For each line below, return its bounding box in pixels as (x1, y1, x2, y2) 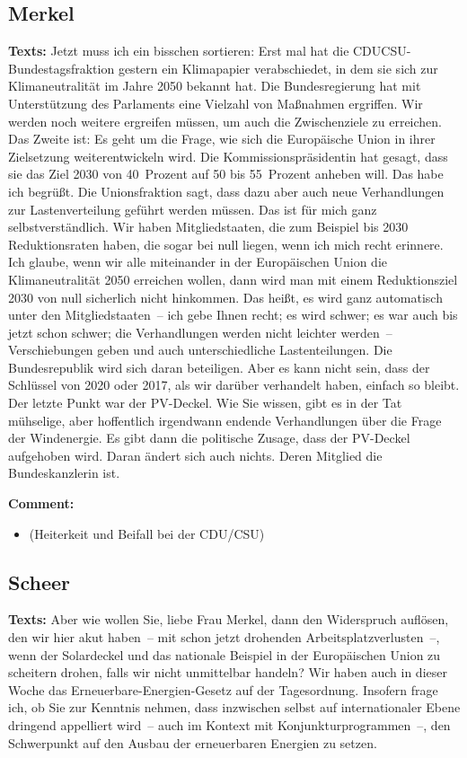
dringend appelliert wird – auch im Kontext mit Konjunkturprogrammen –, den (8, 716, 451, 734)
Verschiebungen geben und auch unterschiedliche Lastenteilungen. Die (8, 340, 392, 359)
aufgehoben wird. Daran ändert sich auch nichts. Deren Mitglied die (8, 445, 383, 464)
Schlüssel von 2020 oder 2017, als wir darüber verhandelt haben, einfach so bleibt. (8, 375, 460, 394)
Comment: (8, 494, 75, 513)
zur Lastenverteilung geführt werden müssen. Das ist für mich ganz (8, 199, 377, 218)
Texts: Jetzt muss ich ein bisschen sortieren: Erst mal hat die (8, 41, 349, 60)
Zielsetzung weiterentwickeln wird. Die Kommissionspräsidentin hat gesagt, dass (8, 146, 448, 165)
